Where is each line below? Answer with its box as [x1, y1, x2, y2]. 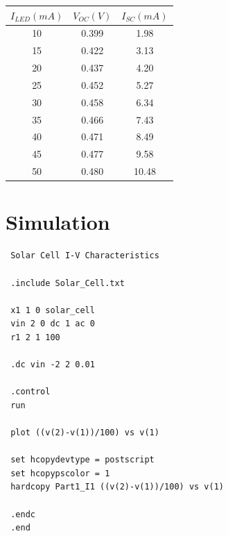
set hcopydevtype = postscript [10, 455, 155, 465]
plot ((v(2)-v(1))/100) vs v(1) [10, 428, 159, 438]
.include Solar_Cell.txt [10, 278, 125, 288]
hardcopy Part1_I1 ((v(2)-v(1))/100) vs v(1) [10, 482, 224, 492]
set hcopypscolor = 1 [10, 468, 110, 478]
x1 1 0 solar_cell [10, 305, 95, 315]
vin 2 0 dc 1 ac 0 [10, 319, 95, 329]
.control [10, 387, 51, 397]
